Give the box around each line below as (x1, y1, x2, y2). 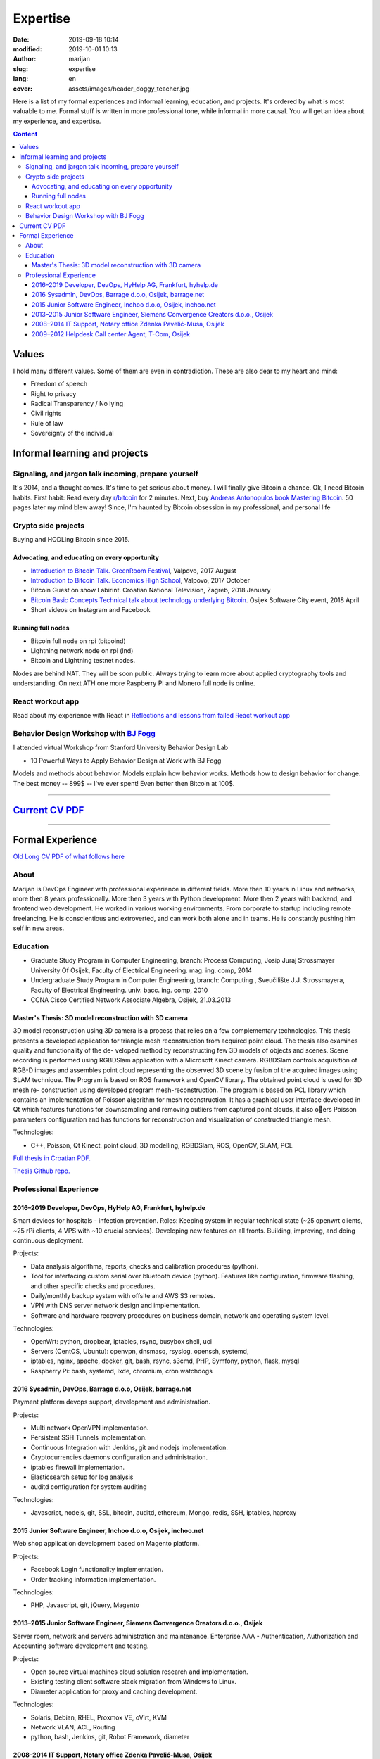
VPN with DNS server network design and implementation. (30, 1302, 201, 1310)
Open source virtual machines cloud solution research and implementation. (30, 1668, 249, 1676)
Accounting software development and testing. (13, 1641, 149, 1650)
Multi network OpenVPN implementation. (30, 1423, 149, 1432)
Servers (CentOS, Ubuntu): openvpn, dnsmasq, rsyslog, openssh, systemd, (30, 1347, 249, 1355)
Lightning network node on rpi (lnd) (30, 646, 134, 654)
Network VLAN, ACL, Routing (30, 1722, 115, 1731)
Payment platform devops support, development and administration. (13, 1397, 211, 1406)
